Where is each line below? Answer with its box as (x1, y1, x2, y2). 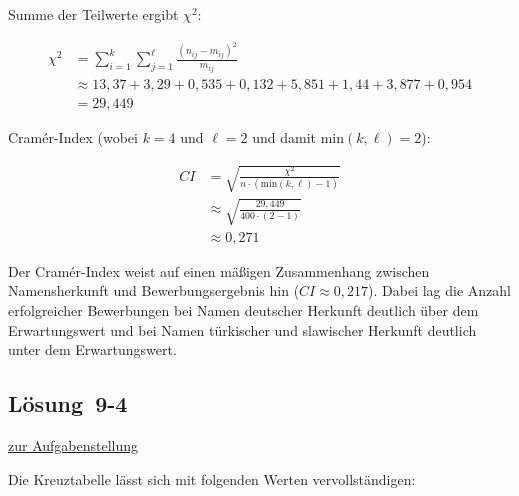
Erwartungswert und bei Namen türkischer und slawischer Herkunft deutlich (8, 319, 477, 340)
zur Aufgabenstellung (8, 434, 139, 455)
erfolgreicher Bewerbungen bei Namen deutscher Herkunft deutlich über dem (8, 300, 479, 320)
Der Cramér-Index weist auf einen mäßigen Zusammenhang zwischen (8, 260, 430, 281)
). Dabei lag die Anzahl (368, 280, 512, 301)
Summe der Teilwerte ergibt (8, 4, 179, 24)
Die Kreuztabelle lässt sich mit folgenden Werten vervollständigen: (8, 468, 416, 489)
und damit (252, 127, 316, 148)
